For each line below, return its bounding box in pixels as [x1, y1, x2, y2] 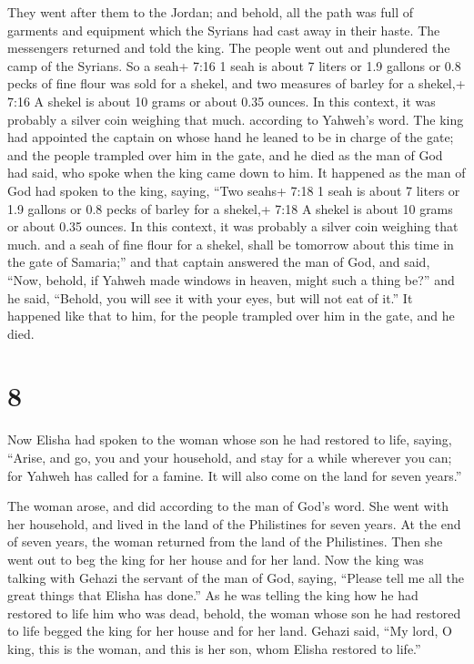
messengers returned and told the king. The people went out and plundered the [7, 38, 450, 57]
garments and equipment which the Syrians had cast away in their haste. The [7, 20, 440, 39]
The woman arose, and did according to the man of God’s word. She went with [7, 496, 449, 516]
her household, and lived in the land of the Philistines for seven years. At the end [7, 514, 461, 533]
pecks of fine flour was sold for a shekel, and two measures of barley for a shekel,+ [7, 74, 466, 93]
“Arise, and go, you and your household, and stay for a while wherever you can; [7, 448, 452, 466]
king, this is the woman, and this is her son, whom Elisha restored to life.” [7, 638, 421, 658]
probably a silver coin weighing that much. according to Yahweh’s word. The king [7, 109, 464, 128]
